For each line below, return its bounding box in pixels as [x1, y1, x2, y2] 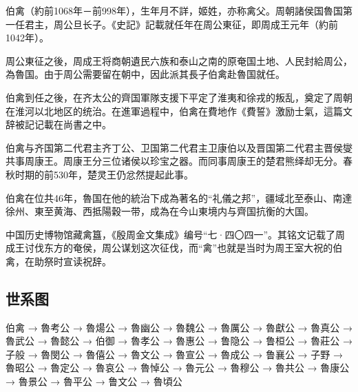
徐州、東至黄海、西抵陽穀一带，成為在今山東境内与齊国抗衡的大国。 [6, 204, 314, 218]
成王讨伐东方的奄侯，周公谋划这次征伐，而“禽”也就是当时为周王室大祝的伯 [6, 240, 343, 255]
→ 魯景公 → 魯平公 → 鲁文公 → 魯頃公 [6, 374, 182, 389]
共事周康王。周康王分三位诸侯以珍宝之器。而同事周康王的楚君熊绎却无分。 [6, 154, 343, 168]
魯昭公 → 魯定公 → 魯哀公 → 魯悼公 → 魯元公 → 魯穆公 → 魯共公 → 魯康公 [6, 360, 350, 375]
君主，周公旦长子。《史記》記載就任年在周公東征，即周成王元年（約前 [24, 17, 338, 31]
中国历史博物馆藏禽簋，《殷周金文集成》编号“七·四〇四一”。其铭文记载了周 [6, 227, 346, 241]
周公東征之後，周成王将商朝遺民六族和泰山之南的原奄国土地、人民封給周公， [6, 53, 352, 68]
